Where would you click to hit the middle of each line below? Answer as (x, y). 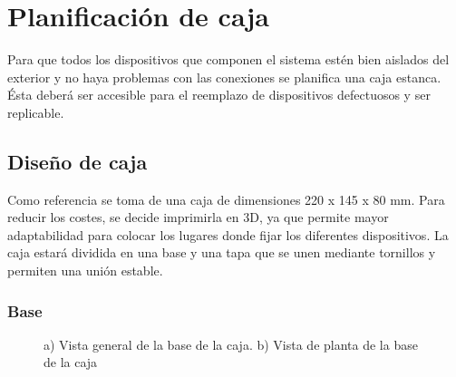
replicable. (36, 112)
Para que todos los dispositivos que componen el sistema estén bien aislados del (228, 59)
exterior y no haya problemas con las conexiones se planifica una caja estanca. (224, 77)
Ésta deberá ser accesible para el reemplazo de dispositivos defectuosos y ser (219, 95)
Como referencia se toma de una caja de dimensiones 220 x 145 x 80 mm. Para (226, 199)
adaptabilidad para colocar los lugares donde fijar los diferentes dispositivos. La (228, 234)
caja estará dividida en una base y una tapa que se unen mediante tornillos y (222, 252)
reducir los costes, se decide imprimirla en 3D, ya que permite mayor (198, 217)
